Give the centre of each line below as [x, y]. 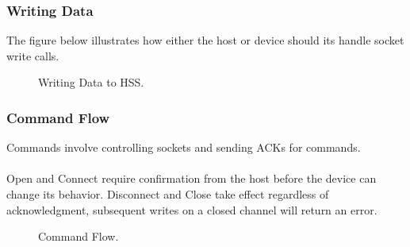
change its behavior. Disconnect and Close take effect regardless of [168, 194]
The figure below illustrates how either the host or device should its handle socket [205, 40]
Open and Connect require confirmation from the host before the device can [192, 178]
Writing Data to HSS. [91, 82]
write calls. [33, 55]
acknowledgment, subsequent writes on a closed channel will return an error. [192, 209]
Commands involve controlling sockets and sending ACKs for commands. [184, 147]
